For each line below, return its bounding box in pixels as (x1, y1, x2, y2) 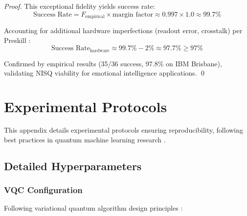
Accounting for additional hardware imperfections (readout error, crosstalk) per (4, 25, 243, 36)
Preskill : (4, 35, 31, 45)
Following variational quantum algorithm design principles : (4, 203, 183, 213)
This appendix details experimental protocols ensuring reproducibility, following (4, 125, 244, 135)
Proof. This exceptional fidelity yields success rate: (4, 1, 155, 11)
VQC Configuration (4, 183, 83, 196)
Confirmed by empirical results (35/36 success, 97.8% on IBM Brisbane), (4, 58, 222, 68)
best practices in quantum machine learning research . (4, 134, 166, 144)
